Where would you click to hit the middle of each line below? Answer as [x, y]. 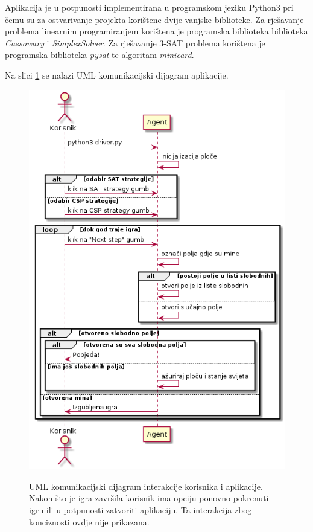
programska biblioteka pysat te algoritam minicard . [100, 55]
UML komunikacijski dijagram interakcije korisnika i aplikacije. [146, 486]
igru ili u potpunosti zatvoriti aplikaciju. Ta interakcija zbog [141, 510]
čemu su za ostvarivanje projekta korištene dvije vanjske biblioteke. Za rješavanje [154, 19]
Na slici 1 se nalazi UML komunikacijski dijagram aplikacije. [117, 75]
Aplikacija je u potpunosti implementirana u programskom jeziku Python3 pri [149, 7]
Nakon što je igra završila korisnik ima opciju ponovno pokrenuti [149, 498]
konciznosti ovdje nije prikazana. [89, 521]
